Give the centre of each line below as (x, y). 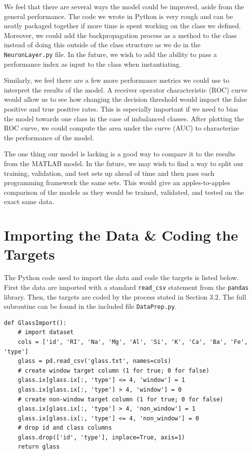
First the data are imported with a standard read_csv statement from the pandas (126, 287)
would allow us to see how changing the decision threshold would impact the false (126, 99)
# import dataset (46, 332)
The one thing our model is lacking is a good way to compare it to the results (120, 154)
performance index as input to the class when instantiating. (93, 64)
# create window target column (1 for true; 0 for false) (114, 370)
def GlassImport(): (35, 323)
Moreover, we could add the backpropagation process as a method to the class (120, 35)
